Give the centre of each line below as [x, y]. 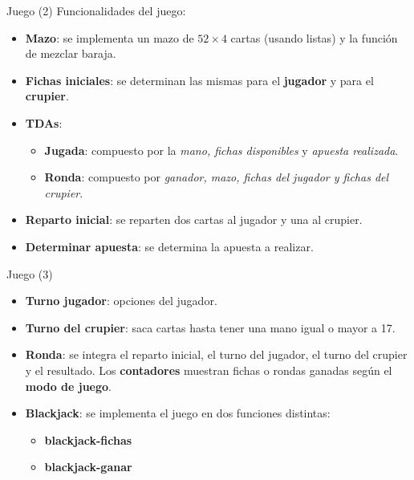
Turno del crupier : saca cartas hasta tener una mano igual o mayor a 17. [210, 327]
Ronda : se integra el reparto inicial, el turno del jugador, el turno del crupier [216, 354]
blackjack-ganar [88, 467]
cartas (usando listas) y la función [314, 37]
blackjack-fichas [88, 439]
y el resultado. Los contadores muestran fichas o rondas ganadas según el [209, 370]
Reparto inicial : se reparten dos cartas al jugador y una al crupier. [194, 220]
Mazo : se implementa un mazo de [110, 37]
